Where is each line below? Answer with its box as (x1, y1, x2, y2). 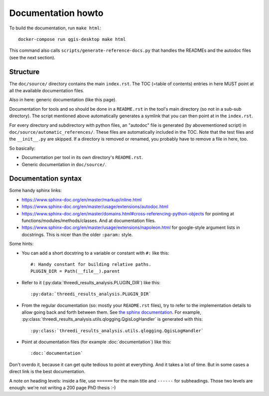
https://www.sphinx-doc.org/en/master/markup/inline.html (21, 197, 142, 202)
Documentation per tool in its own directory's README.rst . (21, 155, 143, 161)
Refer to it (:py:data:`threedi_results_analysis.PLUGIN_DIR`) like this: (21, 279, 161, 285)
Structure (9, 67, 40, 76)
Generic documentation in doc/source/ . (21, 161, 107, 167)
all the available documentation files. (9, 88, 85, 94)
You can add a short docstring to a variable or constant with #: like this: (21, 250, 169, 256)
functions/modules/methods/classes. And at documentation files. (21, 217, 156, 223)
